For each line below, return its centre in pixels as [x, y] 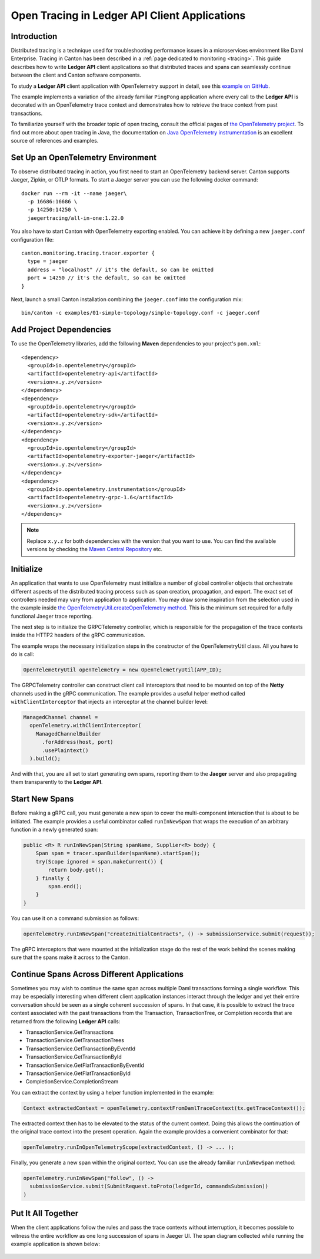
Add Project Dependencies [61, 330]
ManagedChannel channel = [61, 717]
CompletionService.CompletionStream [72, 1082]
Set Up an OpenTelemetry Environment [84, 157]
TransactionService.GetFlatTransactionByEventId [85, 1065]
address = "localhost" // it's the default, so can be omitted [121, 269]
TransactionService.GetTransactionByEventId [80, 1049]
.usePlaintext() [65, 750]
